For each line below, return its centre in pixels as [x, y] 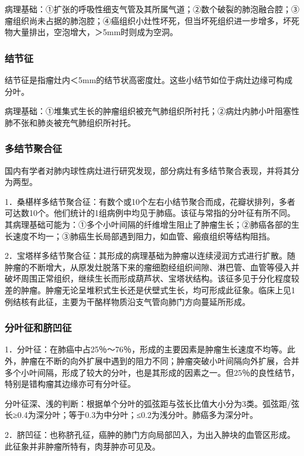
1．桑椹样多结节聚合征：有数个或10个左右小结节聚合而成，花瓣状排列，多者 [150, 201]
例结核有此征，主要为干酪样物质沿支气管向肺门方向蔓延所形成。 [127, 301]
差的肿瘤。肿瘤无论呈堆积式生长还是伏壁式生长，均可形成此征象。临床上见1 [150, 289]
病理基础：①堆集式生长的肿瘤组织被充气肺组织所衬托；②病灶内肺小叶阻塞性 [152, 111]
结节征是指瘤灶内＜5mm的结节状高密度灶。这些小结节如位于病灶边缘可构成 [149, 80]
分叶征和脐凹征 [38, 328]
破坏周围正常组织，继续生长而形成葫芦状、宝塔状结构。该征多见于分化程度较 [152, 278]
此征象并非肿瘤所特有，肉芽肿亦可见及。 [82, 446]
